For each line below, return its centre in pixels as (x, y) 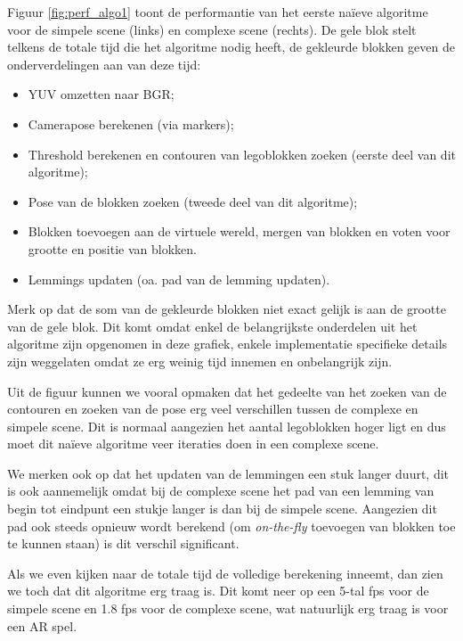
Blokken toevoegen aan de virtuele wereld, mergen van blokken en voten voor (239, 231)
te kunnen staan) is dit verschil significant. (123, 543)
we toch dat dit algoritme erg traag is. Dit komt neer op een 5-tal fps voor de (218, 591)
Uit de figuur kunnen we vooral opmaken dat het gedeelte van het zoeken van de (227, 391)
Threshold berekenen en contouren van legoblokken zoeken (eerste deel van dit (242, 154)
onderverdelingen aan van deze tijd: (104, 64)
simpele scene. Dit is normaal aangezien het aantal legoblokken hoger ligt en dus (227, 426)
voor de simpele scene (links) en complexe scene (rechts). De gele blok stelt (212, 29)
